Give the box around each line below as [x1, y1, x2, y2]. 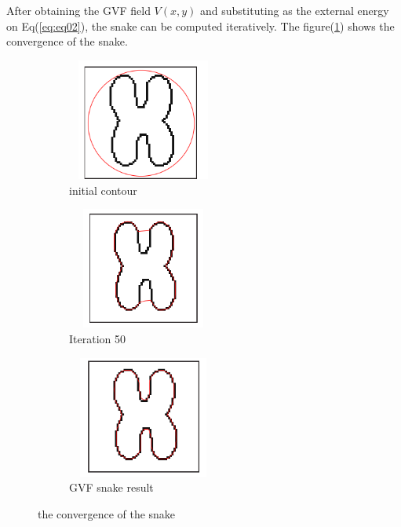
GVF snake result [69, 479, 154, 496]
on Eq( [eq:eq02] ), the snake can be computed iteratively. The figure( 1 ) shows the [6, 17, 395, 34]
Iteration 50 [69, 330, 126, 346]
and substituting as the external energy [200, 2, 389, 18]
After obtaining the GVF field [6, 2, 151, 18]
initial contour [69, 181, 137, 198]
